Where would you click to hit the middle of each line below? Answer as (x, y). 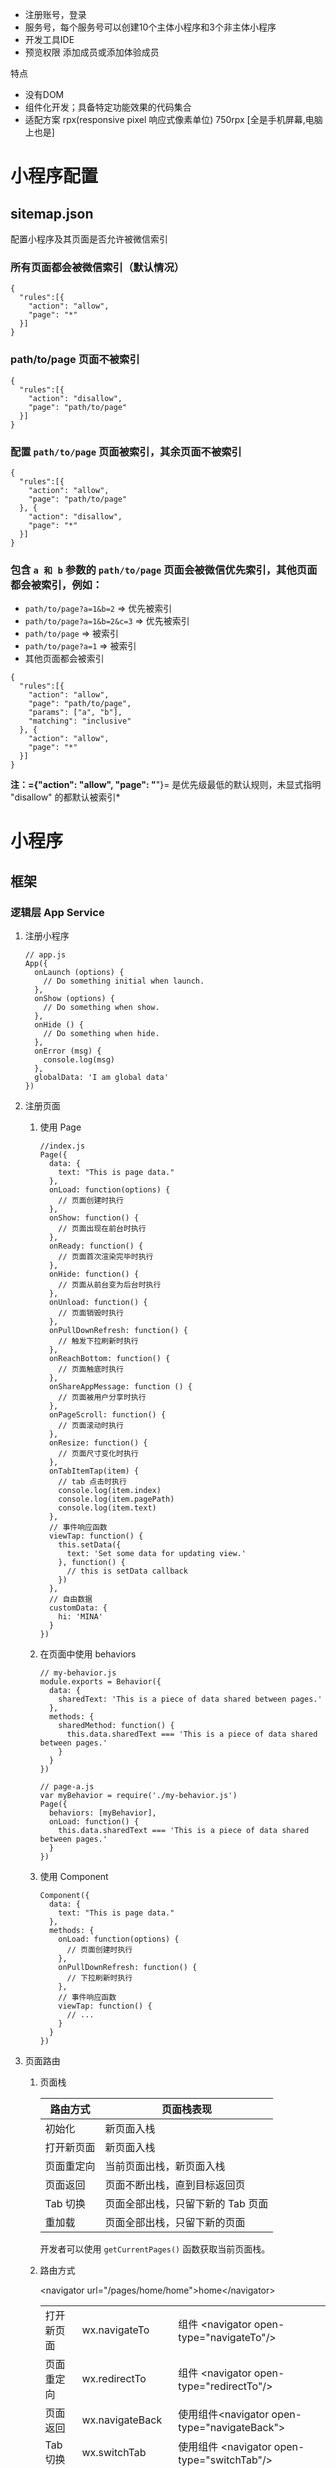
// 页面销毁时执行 (91, 1313)
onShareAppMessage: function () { (120, 1387)
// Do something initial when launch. (124, 981)
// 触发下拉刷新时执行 (98, 1341)
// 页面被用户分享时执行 (102, 1398)
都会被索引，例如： (56, 585)
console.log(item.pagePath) (116, 1499)
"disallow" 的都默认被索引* (65, 797)
